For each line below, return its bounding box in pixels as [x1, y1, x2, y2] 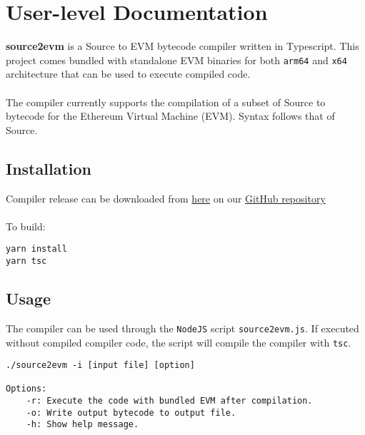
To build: [6, 218, 46, 233]
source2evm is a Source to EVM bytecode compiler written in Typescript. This [6, 39, 359, 53]
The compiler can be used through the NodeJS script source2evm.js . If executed [6, 320, 359, 335]
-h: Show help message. [26, 419, 139, 430]
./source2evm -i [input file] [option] [6, 360, 195, 371]
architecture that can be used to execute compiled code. [6, 66, 251, 81]
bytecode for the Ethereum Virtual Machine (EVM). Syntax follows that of [6, 108, 335, 123]
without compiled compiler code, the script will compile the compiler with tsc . [6, 334, 351, 349]
